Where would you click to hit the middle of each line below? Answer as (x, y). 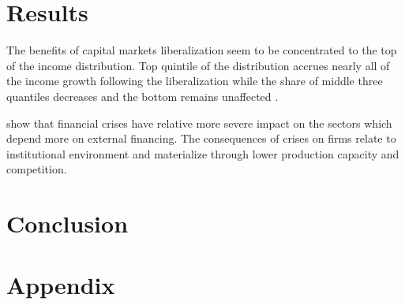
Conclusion (67, 223)
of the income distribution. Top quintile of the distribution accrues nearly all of (198, 65)
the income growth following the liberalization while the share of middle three (195, 81)
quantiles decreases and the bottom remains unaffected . (142, 96)
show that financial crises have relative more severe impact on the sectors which (199, 123)
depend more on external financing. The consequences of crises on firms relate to (201, 138)
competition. (37, 169)
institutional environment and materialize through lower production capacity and (203, 153)
